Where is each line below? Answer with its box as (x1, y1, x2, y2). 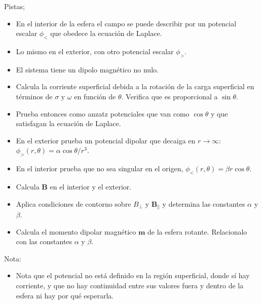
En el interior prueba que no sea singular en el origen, (16, 163, 183, 174)
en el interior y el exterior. (50, 181, 132, 192)
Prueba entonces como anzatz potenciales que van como (16, 108, 190, 119)
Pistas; (4, 1, 25, 11)
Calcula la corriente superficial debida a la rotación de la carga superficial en (16, 81, 254, 92)
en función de (74, 91, 116, 101)
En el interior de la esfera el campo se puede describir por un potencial (16, 18, 237, 28)
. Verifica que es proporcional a (121, 91, 218, 101)
